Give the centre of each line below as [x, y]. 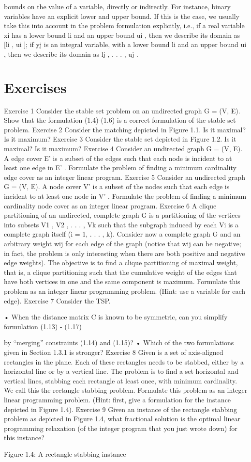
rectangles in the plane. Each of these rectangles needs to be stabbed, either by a [124, 361]
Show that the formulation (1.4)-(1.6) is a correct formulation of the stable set [120, 120]
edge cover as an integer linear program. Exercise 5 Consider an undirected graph [125, 177]
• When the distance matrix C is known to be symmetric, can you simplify [116, 317]
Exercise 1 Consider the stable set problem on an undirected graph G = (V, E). [122, 110]
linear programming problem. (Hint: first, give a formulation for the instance [118, 399]
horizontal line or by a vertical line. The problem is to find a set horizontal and [121, 371]
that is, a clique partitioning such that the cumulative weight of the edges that [120, 272]
